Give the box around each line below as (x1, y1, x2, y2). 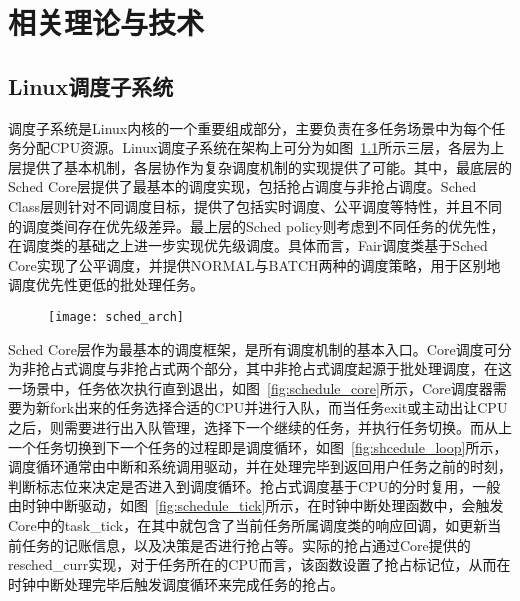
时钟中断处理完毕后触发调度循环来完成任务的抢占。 (8, 573, 344, 594)
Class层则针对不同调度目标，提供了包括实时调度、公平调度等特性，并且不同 (8, 195, 503, 216)
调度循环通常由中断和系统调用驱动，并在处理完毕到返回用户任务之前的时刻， (8, 456, 512, 477)
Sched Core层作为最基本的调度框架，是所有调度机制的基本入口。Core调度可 (8, 338, 498, 359)
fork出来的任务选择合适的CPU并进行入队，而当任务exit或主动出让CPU (49, 397, 508, 418)
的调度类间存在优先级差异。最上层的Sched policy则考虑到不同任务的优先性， (8, 215, 505, 236)
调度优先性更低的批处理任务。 (8, 274, 204, 295)
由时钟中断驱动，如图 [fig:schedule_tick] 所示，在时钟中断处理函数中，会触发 (8, 495, 504, 516)
